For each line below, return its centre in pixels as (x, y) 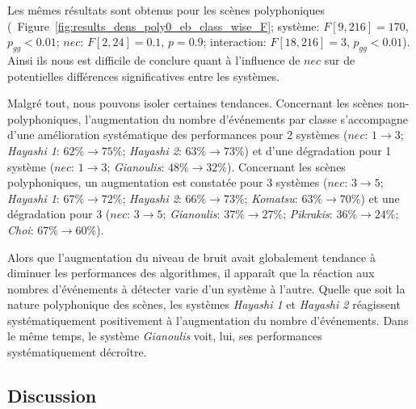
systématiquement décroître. (77, 352)
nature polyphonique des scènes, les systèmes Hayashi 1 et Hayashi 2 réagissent (204, 304)
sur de (340, 59)
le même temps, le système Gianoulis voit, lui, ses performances (165, 336)
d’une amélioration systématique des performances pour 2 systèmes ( (178, 135)
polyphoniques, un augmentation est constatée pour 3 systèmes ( (168, 182)
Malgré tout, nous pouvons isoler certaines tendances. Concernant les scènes (195, 103)
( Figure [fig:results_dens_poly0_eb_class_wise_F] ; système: (164, 25)
